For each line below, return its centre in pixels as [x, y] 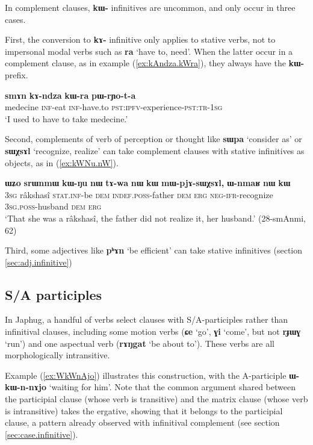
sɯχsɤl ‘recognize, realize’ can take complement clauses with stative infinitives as [155, 150]
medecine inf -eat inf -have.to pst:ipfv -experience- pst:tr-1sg [114, 107]
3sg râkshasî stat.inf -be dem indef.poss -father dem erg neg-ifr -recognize [139, 194]
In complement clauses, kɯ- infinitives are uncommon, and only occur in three [150, 7]
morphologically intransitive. [57, 355]
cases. [15, 19]
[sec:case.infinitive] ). [42, 434]
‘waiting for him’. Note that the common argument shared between [172, 387]
